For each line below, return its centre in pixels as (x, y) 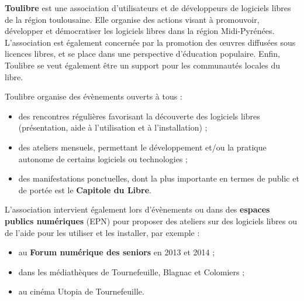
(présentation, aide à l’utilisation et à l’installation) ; (113, 127)
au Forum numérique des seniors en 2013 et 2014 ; (117, 252)
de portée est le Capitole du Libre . (85, 189)
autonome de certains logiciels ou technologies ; (103, 158)
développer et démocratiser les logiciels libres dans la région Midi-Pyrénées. (140, 31)
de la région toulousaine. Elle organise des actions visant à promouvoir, (132, 19)
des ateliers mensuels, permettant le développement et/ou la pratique (142, 147)
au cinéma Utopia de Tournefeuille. (81, 291)
